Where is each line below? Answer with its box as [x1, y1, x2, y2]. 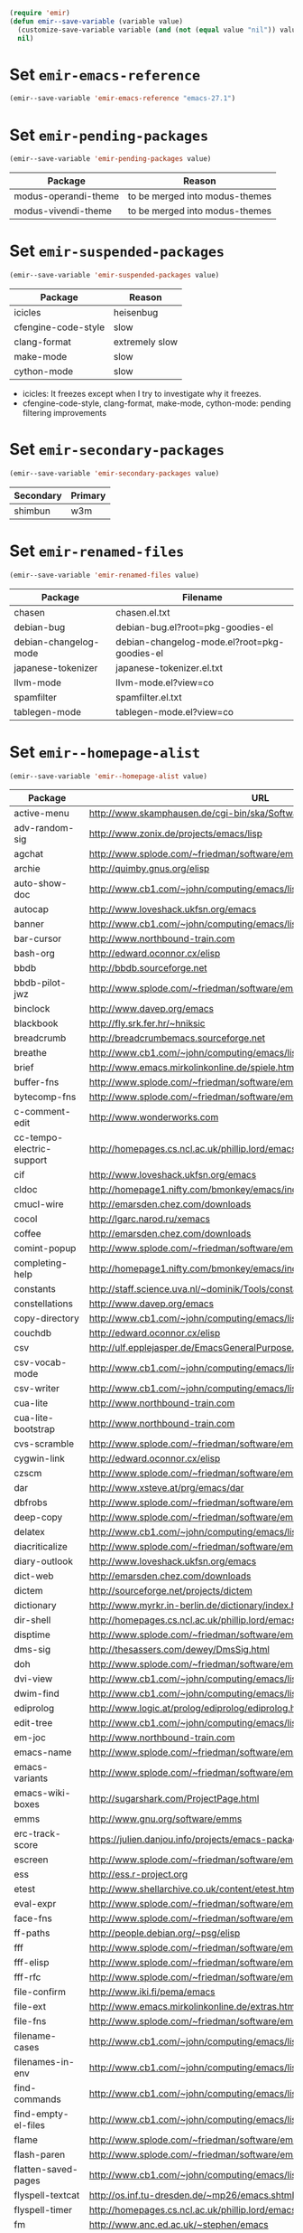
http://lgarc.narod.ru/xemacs [88, 1212, 210, 1225]
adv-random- [14, 822, 75, 834]
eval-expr [14, 1898, 57, 1910]
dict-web [14, 1569, 54, 1582]
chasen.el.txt [115, 606, 170, 618]
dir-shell [14, 1614, 51, 1626]
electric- [14, 1143, 52, 1155]
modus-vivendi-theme [14, 204, 113, 217]
